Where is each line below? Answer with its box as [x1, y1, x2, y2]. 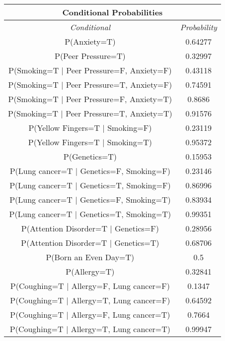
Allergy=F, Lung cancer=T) [71, 309, 170, 320]
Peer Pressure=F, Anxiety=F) [66, 64, 172, 76]
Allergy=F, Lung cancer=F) [71, 280, 170, 291]
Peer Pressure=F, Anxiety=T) [66, 93, 172, 105]
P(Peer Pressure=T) [55, 50, 126, 61]
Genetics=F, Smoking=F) [80, 165, 171, 176]
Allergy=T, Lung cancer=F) [71, 294, 170, 306]
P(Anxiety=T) [65, 36, 116, 47]
